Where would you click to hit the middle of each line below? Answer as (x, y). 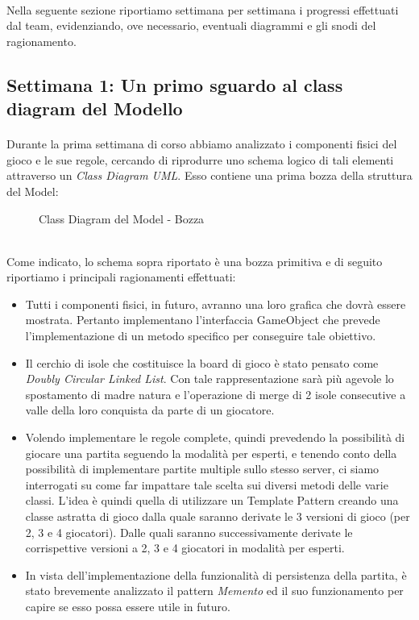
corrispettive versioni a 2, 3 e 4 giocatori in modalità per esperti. (185, 548)
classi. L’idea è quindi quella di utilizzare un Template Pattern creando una (212, 500)
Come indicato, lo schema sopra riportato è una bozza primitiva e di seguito (195, 261)
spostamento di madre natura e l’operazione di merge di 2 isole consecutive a (216, 394)
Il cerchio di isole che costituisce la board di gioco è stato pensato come (202, 362)
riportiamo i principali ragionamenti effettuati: (121, 277)
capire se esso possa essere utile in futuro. (128, 606)
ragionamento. (41, 41)
